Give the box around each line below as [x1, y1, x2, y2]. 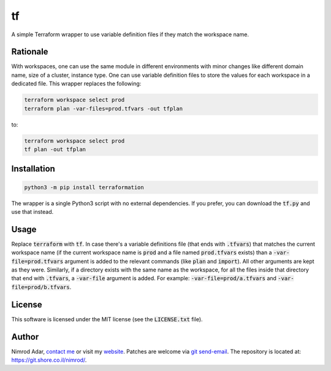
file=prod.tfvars [11, 258, 64, 265]
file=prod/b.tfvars [11, 283, 70, 291]
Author [11, 332, 39, 342]
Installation [11, 163, 55, 174]
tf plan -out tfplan [24, 146, 86, 153]
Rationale [11, 47, 48, 57]
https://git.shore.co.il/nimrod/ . [11, 356, 87, 364]
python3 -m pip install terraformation [24, 184, 144, 190]
